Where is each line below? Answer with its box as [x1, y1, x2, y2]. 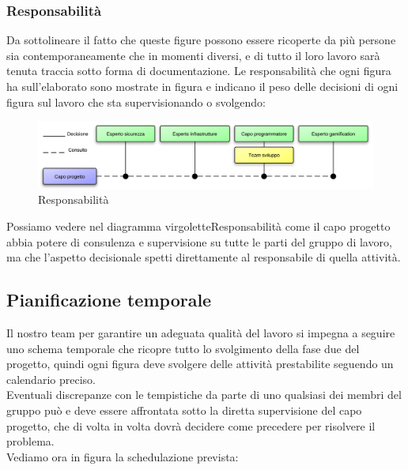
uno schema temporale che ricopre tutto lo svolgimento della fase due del [6, 340, 360, 356]
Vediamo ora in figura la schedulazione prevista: [6, 448, 239, 464]
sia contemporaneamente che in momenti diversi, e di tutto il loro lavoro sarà [6, 47, 380, 63]
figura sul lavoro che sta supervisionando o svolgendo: [6, 93, 266, 110]
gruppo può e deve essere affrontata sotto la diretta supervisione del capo [6, 402, 362, 419]
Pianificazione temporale [6, 288, 212, 312]
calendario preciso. [6, 370, 96, 387]
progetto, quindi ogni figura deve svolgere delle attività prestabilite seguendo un [6, 355, 394, 372]
